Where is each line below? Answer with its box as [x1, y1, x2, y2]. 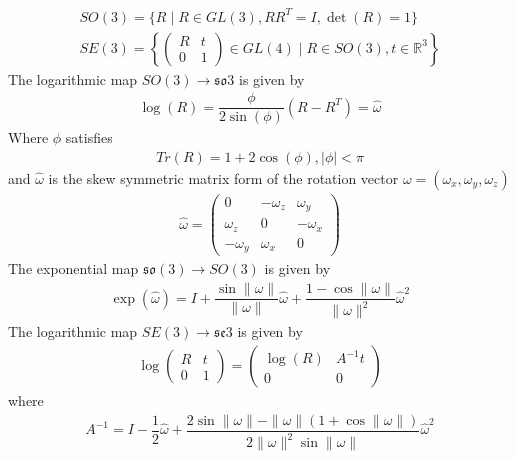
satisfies [65, 127, 113, 148]
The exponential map [8, 258, 139, 279]
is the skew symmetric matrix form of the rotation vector [48, 167, 399, 188]
